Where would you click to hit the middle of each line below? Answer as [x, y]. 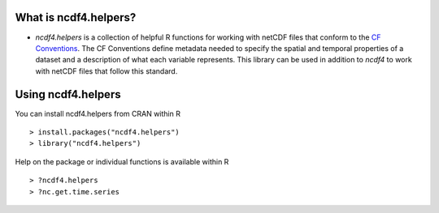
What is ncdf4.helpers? [76, 17]
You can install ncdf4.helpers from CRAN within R [98, 113]
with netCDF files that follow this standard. [106, 71]
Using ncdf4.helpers [68, 94]
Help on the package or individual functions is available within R [122, 161]
